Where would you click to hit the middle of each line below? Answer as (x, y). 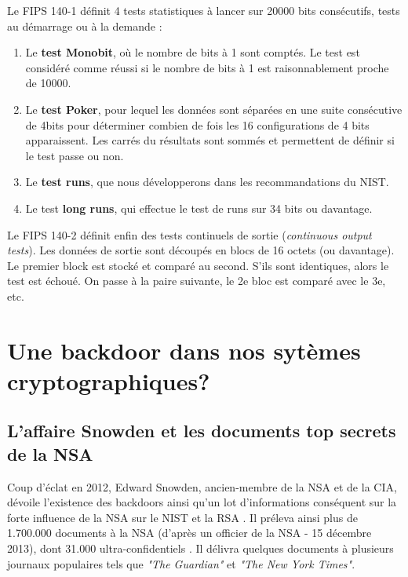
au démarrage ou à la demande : (85, 26)
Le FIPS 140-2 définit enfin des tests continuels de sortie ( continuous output (189, 234)
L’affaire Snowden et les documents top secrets (202, 431)
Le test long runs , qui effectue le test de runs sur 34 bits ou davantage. (199, 208)
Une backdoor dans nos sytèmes (184, 350)
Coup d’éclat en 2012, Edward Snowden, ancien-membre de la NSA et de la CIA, (202, 486)
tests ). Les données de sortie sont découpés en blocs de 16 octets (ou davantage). (201, 250)
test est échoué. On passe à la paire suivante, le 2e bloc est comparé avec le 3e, (197, 281)
